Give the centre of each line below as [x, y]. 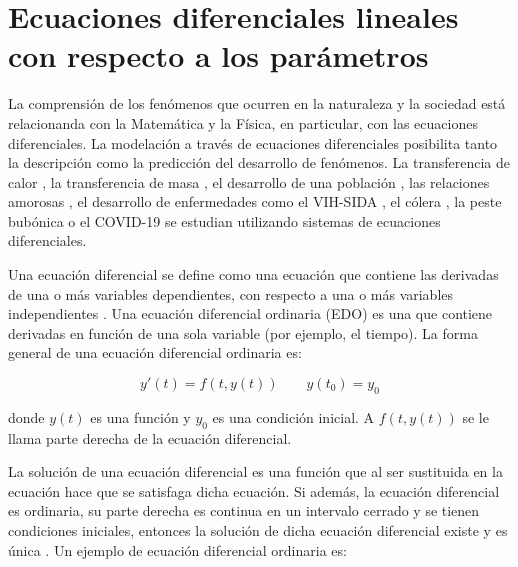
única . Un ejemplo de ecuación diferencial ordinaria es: [177, 549]
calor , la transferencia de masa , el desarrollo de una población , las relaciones [249, 181]
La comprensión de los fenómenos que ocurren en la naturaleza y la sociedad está [257, 103]
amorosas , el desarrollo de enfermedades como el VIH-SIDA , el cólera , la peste [255, 201]
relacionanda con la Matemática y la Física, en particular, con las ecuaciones [243, 122]
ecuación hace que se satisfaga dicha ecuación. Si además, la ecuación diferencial [254, 490]
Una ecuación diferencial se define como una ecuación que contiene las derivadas [253, 274]
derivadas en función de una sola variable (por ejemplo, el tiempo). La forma [243, 332]
